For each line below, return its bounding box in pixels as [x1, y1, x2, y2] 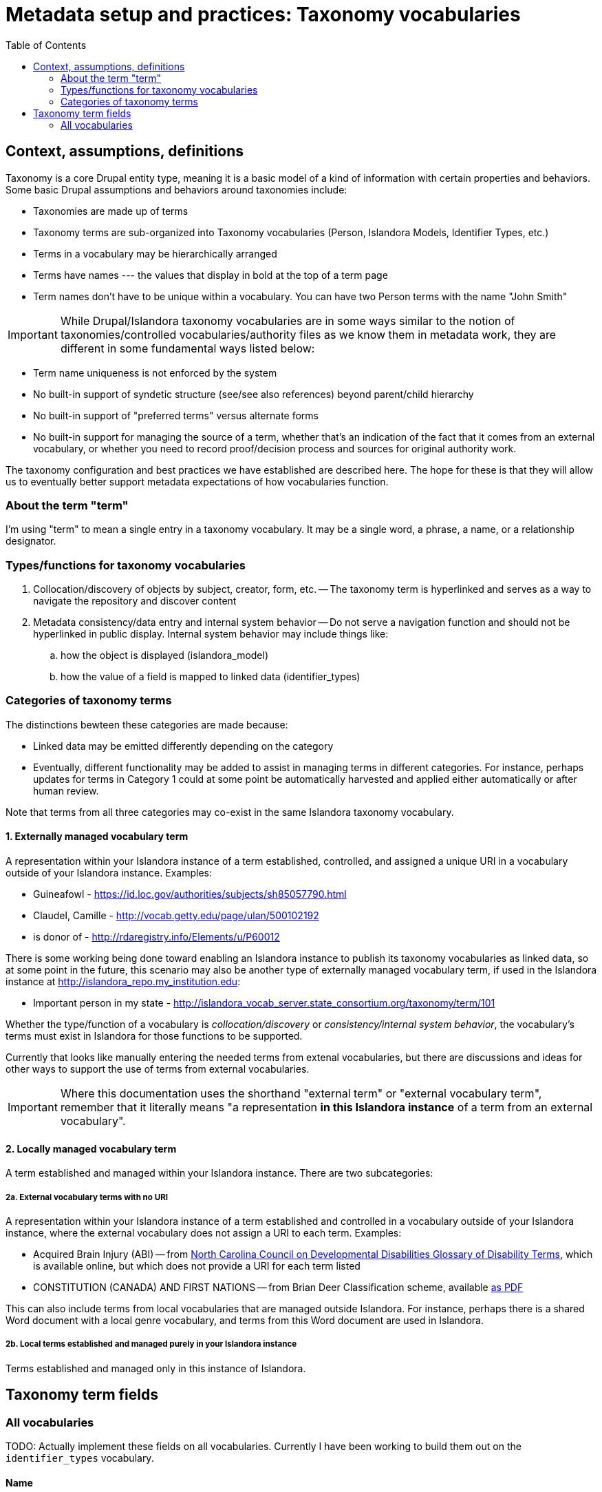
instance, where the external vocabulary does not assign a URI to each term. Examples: [6, 1227, 402, 1239]
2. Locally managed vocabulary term [6, 1142, 177, 1155]
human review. [33, 784, 99, 797]
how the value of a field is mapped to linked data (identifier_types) [61, 671, 361, 683]
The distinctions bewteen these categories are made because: [6, 718, 288, 731]
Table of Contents [6, 39, 87, 51]
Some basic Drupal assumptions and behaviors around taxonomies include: [6, 183, 347, 196]
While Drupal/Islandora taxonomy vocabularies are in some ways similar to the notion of [60, 313, 515, 328]
